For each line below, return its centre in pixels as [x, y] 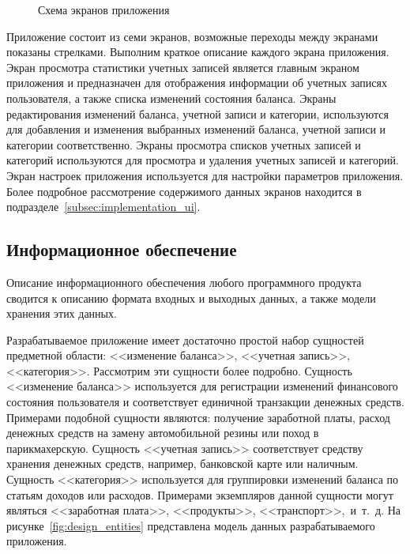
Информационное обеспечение [122, 249]
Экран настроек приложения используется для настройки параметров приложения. [205, 175]
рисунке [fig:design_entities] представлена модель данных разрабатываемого [191, 525]
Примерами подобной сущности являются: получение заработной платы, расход [198, 417]
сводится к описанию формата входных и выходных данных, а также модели [191, 298]
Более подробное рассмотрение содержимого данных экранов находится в [184, 191]
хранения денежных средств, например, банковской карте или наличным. [182, 464]
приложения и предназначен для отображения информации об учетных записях [197, 83]
